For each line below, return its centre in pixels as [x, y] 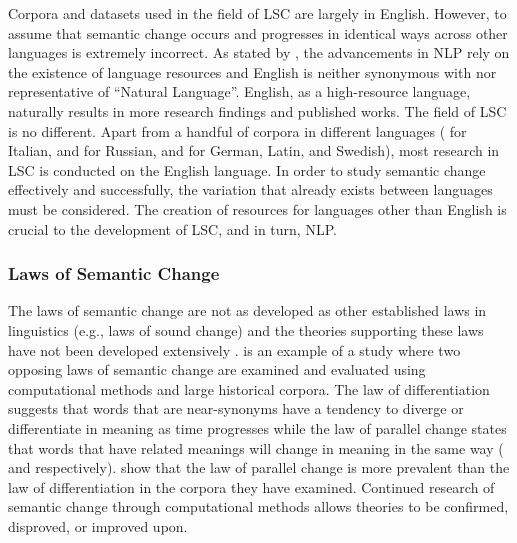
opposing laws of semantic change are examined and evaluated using [217, 369]
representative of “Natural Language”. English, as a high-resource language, [239, 91]
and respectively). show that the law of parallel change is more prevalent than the [259, 467]
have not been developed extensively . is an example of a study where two [234, 349]
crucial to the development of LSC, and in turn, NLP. [172, 228]
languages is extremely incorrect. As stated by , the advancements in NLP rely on [259, 52]
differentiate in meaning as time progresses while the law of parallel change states [257, 427]
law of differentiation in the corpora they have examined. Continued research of [251, 486]
